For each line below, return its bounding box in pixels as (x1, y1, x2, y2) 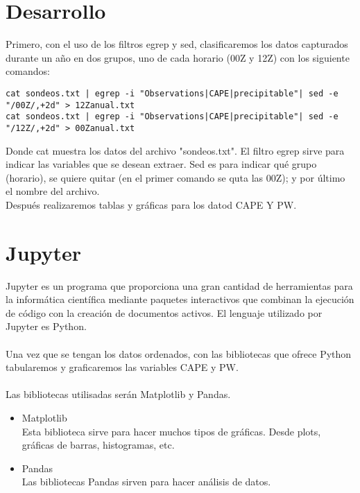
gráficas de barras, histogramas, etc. (22, 438, 175, 452)
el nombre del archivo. (6, 184, 100, 198)
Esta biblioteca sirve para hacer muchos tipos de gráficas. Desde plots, (22, 424, 321, 438)
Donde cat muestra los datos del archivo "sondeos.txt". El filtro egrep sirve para (6, 143, 345, 157)
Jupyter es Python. (6, 319, 87, 334)
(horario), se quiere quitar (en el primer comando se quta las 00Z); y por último (6, 170, 345, 184)
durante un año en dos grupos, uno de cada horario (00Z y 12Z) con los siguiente (6, 50, 350, 64)
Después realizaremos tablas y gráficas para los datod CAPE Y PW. (6, 197, 297, 211)
